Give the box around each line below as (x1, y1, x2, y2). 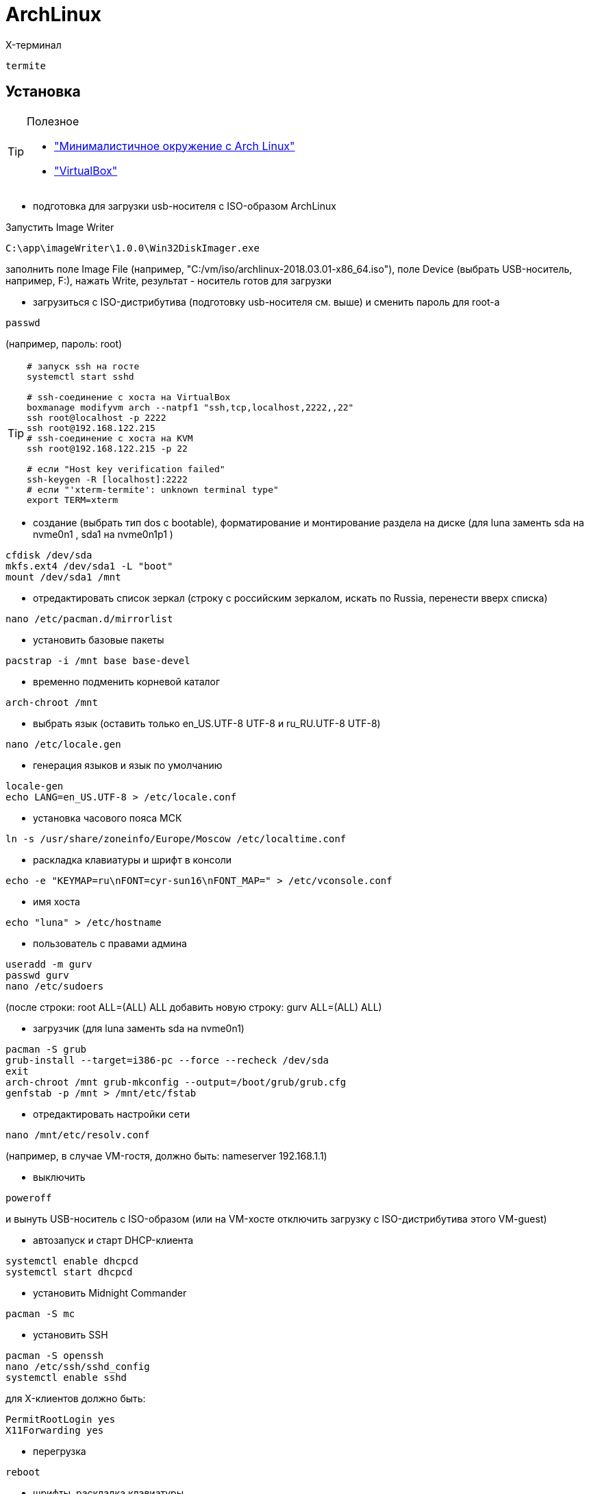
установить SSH (33, 1328, 108, 1340)
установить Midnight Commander (33, 1286, 187, 1299)
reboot (5, 1466, 40, 1478)
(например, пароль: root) (5, 337, 123, 350)
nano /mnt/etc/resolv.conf (5, 1129, 150, 1140)
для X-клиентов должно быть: (5, 1392, 146, 1404)
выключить (33, 1171, 86, 1183)
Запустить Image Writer (5, 221, 114, 233)
